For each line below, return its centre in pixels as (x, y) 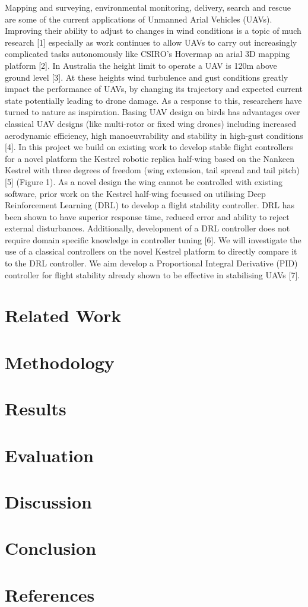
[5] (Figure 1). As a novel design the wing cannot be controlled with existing (144, 181)
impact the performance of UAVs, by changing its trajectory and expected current (154, 89)
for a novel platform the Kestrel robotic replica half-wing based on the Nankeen (150, 158)
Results (36, 409)
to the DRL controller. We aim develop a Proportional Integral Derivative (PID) (151, 263)
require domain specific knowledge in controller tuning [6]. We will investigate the (153, 239)
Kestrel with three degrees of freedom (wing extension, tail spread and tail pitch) (152, 170)
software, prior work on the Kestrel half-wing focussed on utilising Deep (135, 193)
